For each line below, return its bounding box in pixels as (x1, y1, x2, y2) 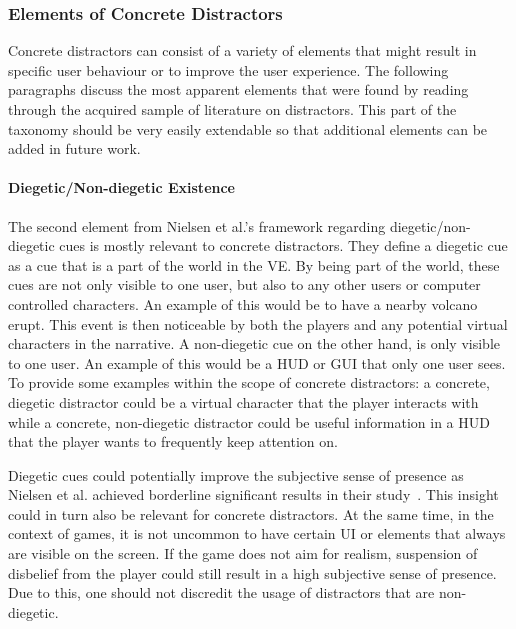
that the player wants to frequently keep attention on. (8, 431, 338, 452)
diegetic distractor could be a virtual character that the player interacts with (8, 391, 479, 412)
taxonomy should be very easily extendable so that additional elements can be (8, 118, 488, 139)
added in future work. (8, 138, 141, 159)
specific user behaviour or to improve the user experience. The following (8, 59, 449, 80)
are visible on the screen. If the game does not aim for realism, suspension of (8, 543, 478, 564)
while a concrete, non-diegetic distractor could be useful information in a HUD (8, 411, 490, 432)
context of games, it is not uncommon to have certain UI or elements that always (8, 523, 506, 544)
